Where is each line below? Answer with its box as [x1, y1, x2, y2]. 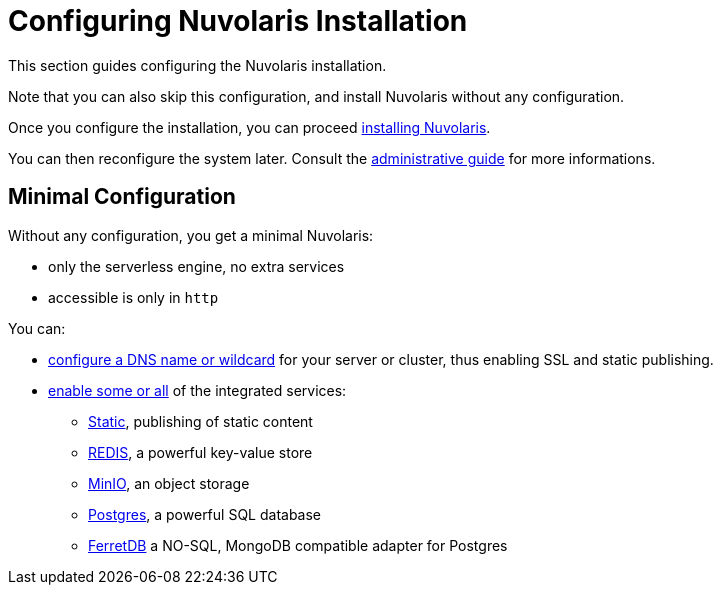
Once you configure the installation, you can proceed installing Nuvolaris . [8, 118, 491, 136]
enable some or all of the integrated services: [48, 381, 347, 399]
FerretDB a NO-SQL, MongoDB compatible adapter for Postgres [88, 536, 508, 554]
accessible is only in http [48, 288, 219, 306]
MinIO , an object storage [88, 474, 250, 492]
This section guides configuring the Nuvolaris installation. [8, 56, 387, 74]
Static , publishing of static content [88, 412, 313, 430]
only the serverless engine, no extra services [48, 257, 345, 275]
